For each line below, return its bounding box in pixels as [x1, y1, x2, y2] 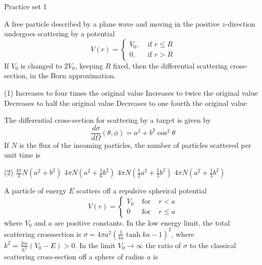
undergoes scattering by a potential [4, 28, 115, 39]
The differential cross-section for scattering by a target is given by [4, 115, 211, 125]
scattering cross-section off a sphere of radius [4, 251, 145, 261]
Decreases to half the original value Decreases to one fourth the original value [4, 97, 247, 108]
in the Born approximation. [30, 70, 116, 81]
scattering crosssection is [4, 228, 81, 239]
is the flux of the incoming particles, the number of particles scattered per [19, 139, 251, 150]
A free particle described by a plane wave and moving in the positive [4, 18, 220, 29]
